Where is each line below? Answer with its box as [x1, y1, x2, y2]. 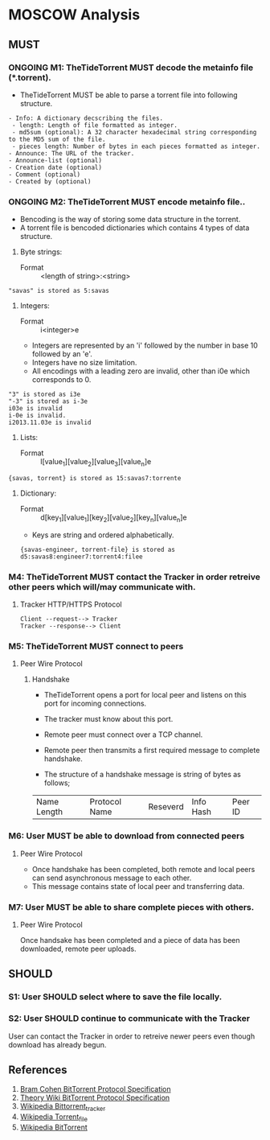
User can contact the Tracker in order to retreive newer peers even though [8, 1031, 256, 1041]
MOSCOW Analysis [8, 6, 141, 24]
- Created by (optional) [8, 177, 92, 186]
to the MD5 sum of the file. [8, 135, 106, 143]
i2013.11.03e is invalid [8, 418, 92, 427]
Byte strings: [19, 247, 63, 257]
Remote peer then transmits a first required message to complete [43, 746, 260, 755]
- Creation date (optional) [8, 163, 103, 171]
